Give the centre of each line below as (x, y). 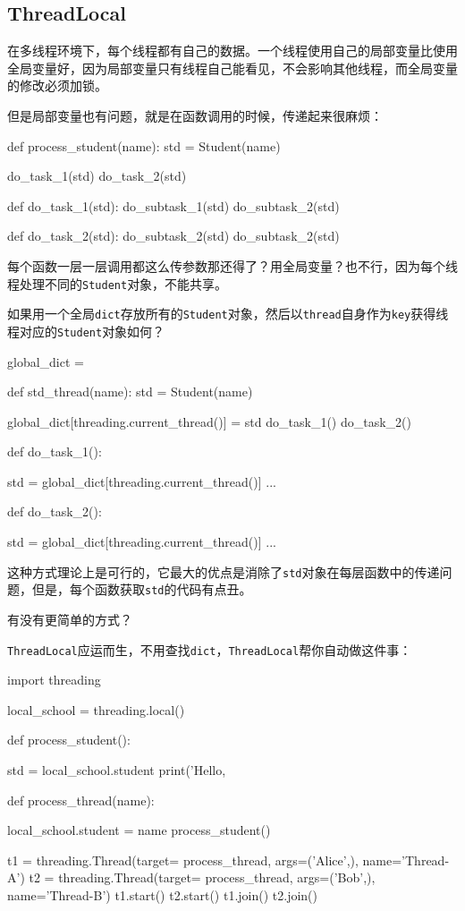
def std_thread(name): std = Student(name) (130, 392)
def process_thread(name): (81, 800)
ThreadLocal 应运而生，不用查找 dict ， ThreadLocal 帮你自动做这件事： (210, 649)
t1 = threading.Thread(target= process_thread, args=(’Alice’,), (183, 860)
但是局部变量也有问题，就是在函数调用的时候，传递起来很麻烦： (195, 115)
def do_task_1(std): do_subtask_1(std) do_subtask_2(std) (173, 205)
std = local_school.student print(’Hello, (117, 770)
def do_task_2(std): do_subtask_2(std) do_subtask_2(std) (173, 236)
